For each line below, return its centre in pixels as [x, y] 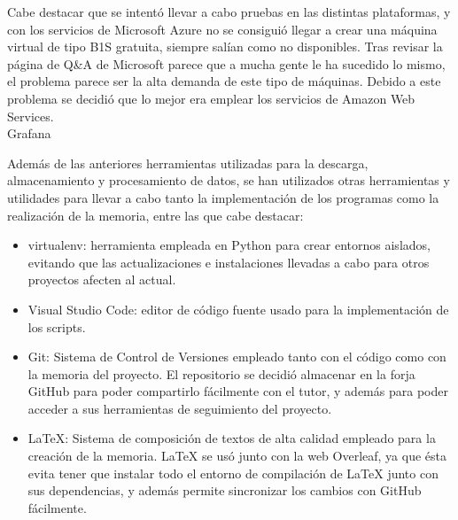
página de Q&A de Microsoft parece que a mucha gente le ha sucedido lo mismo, [226, 63]
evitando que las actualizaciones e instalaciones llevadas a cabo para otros [229, 262]
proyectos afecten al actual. [102, 279]
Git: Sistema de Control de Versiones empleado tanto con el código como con [237, 357]
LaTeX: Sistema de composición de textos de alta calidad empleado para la [232, 438]
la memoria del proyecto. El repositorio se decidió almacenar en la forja [221, 373]
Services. [31, 116]
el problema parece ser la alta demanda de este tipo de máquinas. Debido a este [224, 81]
